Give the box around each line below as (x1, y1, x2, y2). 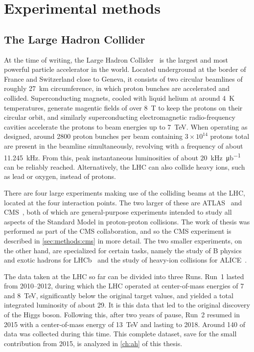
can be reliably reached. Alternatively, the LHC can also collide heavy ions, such (4, 161, 245, 172)
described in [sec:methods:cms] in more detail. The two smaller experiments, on (4, 235, 242, 245)
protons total (210, 131, 250, 141)
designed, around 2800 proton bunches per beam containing (4, 131, 183, 141)
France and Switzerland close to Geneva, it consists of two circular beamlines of (4, 73, 243, 84)
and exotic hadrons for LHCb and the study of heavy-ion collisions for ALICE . (4, 255, 247, 265)
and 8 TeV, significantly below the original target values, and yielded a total (4, 290, 233, 300)
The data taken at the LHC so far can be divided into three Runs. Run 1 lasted (4, 271, 244, 281)
